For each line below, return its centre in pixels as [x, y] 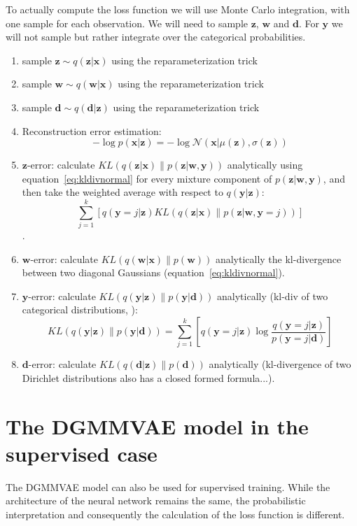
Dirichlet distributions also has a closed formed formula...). [148, 377]
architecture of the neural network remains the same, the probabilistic [156, 500]
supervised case [82, 453]
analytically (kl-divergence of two [280, 364]
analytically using [265, 165]
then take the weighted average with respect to [122, 192]
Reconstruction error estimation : [92, 130]
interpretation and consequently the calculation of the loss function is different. [175, 514]
